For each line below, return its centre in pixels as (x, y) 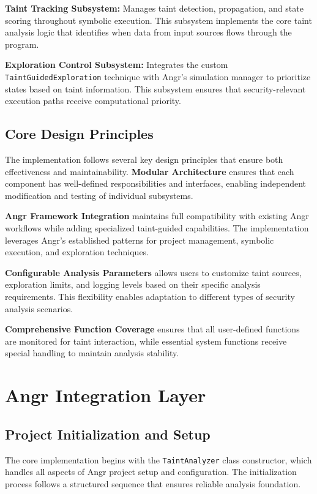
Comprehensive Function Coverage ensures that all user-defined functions (152, 329)
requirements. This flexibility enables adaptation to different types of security (150, 296)
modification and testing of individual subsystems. (99, 195)
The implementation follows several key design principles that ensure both (144, 159)
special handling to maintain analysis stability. (92, 353)
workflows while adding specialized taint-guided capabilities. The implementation (157, 227)
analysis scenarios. (39, 308)
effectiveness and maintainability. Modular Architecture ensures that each (150, 171)
